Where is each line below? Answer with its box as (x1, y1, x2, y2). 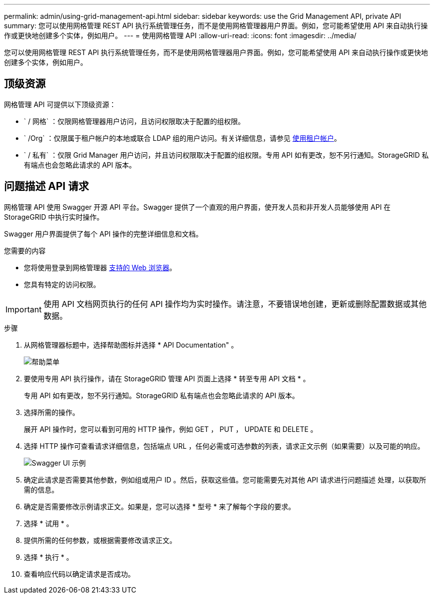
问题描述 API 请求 (4, 180, 89, 193)
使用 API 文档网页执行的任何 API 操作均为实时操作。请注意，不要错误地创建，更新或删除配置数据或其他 (43, 299, 427, 309)
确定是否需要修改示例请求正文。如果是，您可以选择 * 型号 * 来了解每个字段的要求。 (24, 502, 295, 511)
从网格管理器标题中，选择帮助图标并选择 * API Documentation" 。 (24, 340, 238, 349)
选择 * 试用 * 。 (24, 519, 73, 528)
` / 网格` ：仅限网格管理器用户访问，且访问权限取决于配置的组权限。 (24, 117, 245, 125)
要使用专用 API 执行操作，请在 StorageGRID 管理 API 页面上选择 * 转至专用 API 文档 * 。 (24, 374, 310, 383)
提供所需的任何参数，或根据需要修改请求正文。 (24, 536, 176, 544)
